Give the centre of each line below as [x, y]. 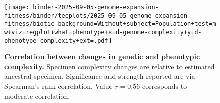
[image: [17, 7]
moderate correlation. [37, 96]
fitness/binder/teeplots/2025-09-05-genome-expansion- [98, 15]
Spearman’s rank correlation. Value [58, 86]
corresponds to [164, 86]
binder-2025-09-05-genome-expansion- [96, 7]
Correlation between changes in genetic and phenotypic [102, 57]
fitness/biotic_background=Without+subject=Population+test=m [110, 24]
